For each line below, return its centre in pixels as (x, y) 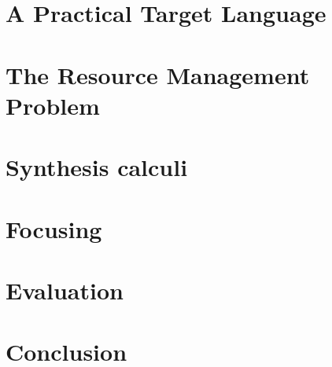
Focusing (54, 228)
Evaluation (65, 290)
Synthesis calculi (97, 167)
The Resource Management (158, 74)
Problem (53, 105)
